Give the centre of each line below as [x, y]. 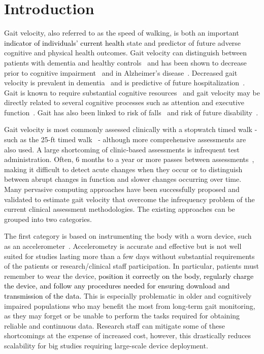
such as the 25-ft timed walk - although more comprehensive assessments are [125, 139]
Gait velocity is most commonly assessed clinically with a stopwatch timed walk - [131, 129]
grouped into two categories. [48, 219]
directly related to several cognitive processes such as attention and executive [124, 102]
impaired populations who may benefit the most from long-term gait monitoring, [130, 305]
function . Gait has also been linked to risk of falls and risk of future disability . [131, 112]
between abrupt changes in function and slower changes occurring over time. [123, 179]
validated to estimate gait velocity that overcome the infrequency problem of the [129, 199]
